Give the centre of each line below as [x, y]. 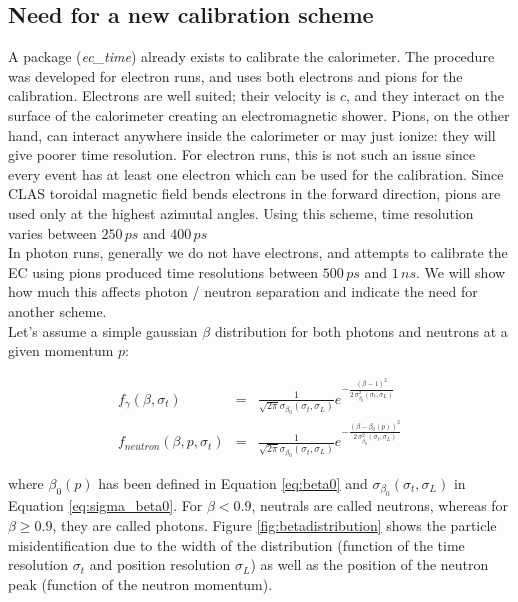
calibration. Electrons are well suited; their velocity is [172, 95]
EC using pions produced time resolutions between [163, 271]
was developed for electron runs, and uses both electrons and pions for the [235, 75]
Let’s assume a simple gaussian [103, 330]
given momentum [61, 350]
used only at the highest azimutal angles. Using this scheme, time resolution [241, 212]
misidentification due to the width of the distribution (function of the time [236, 544]
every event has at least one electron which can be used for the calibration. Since [256, 173]
